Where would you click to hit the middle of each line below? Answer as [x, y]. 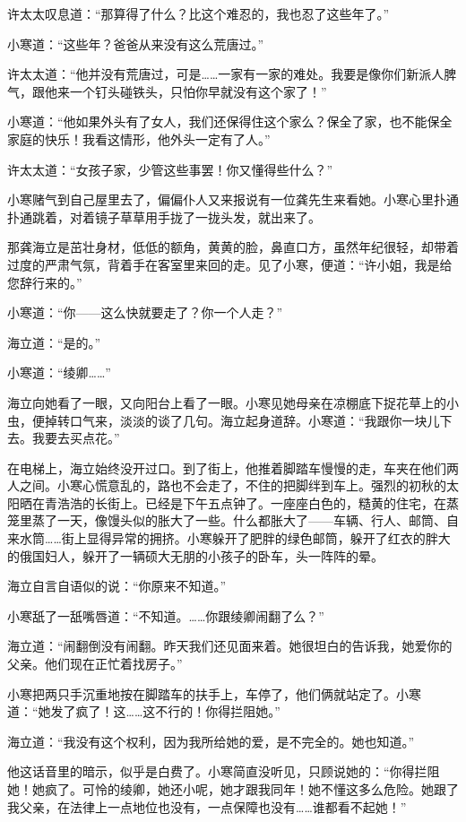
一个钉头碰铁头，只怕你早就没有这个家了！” [198, 91]
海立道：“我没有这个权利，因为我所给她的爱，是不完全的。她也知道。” [211, 741]
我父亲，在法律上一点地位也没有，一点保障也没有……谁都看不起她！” [207, 806]
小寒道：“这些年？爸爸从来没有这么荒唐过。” [136, 43]
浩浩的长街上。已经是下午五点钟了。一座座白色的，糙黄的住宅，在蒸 [258, 502]
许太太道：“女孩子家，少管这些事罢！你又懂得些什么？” [170, 169]
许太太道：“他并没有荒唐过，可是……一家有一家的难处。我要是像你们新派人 [226, 74]
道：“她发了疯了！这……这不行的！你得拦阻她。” [144, 711]
